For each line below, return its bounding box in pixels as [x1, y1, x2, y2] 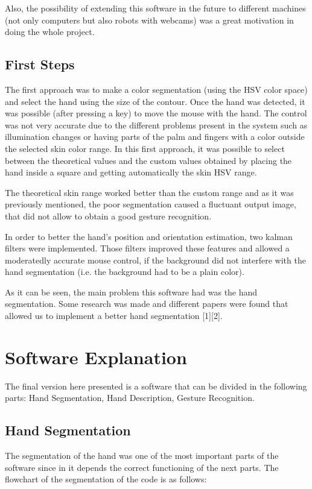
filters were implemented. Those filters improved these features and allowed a [5, 242, 290, 254]
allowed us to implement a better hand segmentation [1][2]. [5, 309, 223, 322]
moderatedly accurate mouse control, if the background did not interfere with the [5, 253, 306, 266]
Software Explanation [5, 344, 187, 369]
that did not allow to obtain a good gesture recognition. [5, 209, 212, 222]
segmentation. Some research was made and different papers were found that [5, 297, 288, 310]
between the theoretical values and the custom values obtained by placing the [5, 154, 292, 166]
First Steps [5, 55, 75, 74]
